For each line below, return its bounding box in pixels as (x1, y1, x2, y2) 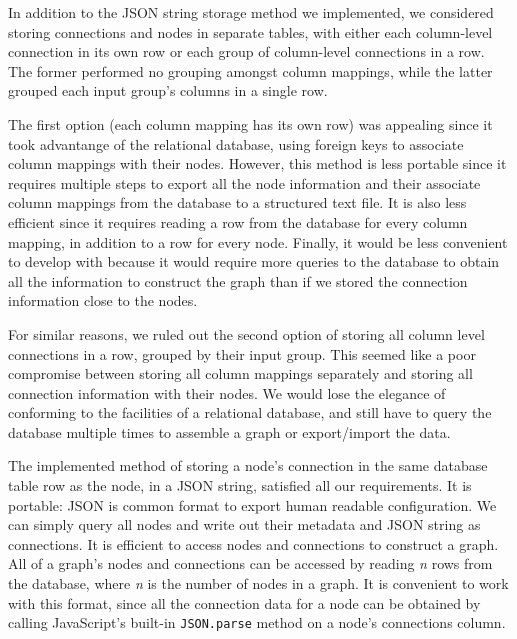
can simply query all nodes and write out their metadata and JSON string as (8, 514, 481, 535)
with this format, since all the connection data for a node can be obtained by (8, 592, 481, 613)
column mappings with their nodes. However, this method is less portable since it (8, 153, 507, 174)
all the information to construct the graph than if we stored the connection (8, 270, 468, 291)
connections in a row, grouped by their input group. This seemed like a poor (8, 343, 476, 364)
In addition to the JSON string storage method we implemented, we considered (8, 2, 494, 22)
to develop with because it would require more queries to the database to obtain (8, 251, 500, 272)
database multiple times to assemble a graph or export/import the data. (8, 421, 451, 442)
